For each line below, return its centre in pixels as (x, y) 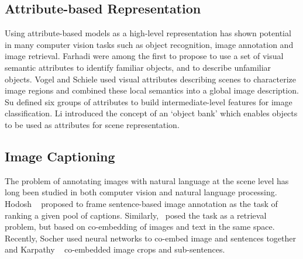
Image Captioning (60, 156)
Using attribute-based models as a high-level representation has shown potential (148, 33)
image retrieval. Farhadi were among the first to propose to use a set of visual (144, 56)
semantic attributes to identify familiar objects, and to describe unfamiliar (138, 67)
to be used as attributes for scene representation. (92, 124)
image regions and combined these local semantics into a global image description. (152, 90)
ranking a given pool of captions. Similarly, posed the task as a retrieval (136, 215)
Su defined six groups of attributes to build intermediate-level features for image (149, 101)
